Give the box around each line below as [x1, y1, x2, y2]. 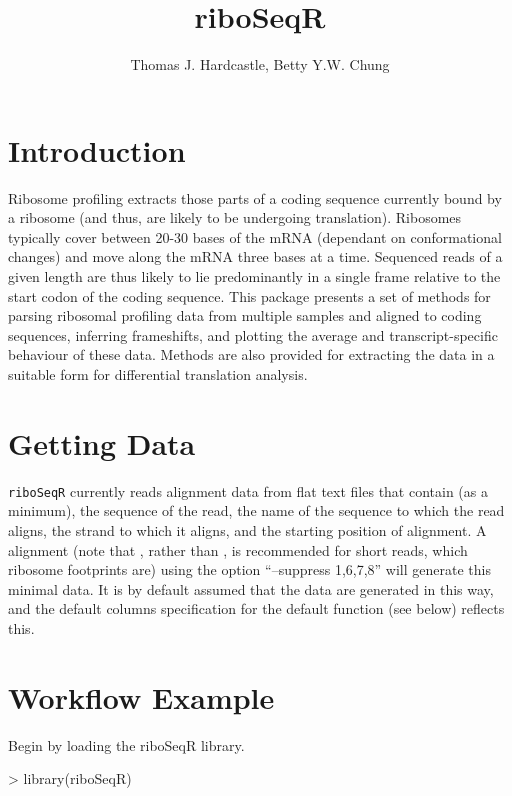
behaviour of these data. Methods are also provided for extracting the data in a [8, 344, 495, 365]
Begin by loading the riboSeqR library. [8, 734, 245, 755]
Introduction [8, 129, 186, 170]
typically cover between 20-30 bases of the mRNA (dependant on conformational [8, 226, 502, 247]
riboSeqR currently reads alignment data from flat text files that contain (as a [8, 480, 488, 501]
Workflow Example [8, 676, 275, 717]
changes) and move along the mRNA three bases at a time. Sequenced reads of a [8, 246, 503, 267]
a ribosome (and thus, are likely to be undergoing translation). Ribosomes [8, 207, 462, 228]
